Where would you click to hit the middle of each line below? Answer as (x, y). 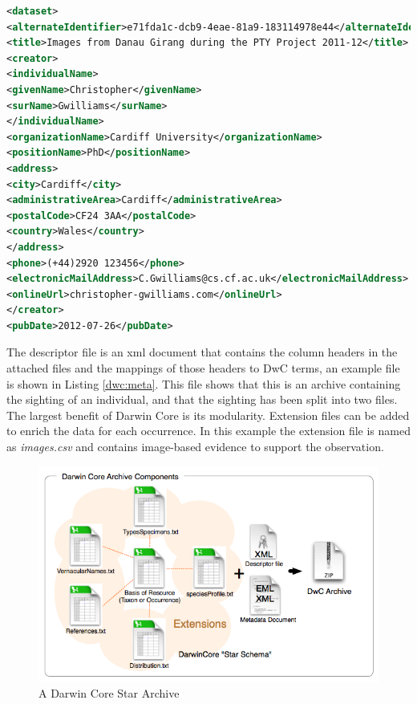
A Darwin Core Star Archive (109, 693)
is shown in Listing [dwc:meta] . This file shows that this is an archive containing (204, 383)
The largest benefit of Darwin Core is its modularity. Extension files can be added (208, 415)
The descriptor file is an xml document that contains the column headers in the (202, 352)
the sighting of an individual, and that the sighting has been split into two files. (202, 399)
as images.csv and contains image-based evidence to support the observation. (195, 447)
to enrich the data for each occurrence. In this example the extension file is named (208, 431)
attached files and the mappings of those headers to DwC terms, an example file (203, 368)
